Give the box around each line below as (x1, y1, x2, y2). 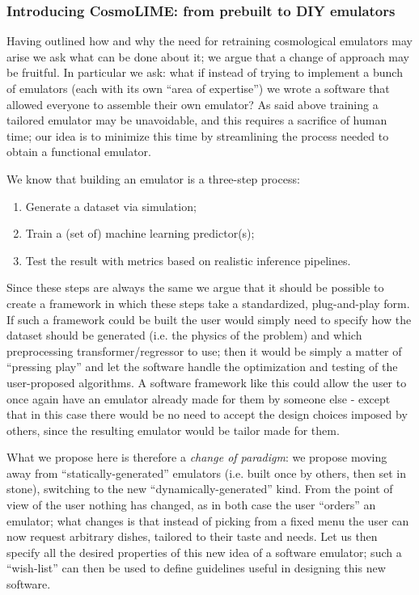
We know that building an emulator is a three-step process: (6, 170, 300, 187)
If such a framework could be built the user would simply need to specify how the (6, 310, 412, 327)
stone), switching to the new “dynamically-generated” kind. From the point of (6, 480, 393, 497)
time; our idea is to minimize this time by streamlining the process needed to (6, 127, 389, 144)
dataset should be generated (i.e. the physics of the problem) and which (6, 327, 362, 344)
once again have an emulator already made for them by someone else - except (6, 390, 391, 407)
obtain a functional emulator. (6, 143, 151, 160)
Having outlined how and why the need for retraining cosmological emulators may (6, 32, 413, 49)
